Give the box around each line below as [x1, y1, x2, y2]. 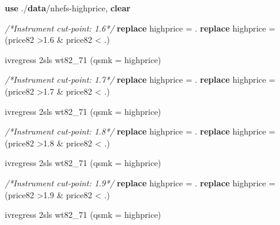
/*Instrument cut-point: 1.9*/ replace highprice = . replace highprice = [5, 176, 276, 189]
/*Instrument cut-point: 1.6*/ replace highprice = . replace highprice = [5, 21, 276, 34]
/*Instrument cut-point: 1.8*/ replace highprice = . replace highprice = [5, 125, 276, 137]
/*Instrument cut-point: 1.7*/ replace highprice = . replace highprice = [5, 73, 276, 86]
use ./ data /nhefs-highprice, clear [5, 2, 131, 14]
